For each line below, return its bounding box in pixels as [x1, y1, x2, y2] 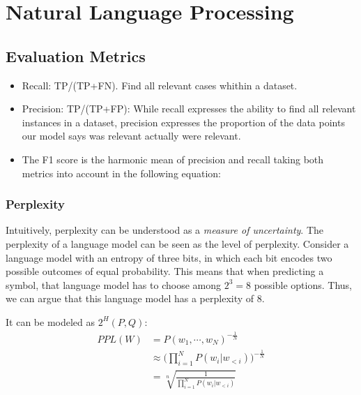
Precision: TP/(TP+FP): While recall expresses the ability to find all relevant [22, 101, 356, 116]
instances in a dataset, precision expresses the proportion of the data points [22, 114, 345, 129]
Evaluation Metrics [6, 45, 146, 66]
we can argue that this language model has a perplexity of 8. [6, 291, 265, 306]
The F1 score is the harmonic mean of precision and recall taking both [22, 151, 324, 166]
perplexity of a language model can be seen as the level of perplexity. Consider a [6, 236, 349, 251]
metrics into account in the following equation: [22, 165, 221, 180]
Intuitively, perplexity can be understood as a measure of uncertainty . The [6, 223, 324, 237]
